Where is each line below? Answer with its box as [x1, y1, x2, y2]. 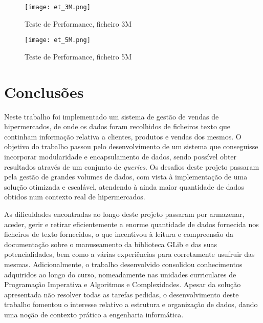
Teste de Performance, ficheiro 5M [25, 51, 132, 62]
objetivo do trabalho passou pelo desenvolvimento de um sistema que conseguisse [4, 141, 258, 152]
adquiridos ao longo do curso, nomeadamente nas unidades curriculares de [4, 269, 236, 279]
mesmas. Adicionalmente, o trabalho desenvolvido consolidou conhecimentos [4, 258, 243, 269]
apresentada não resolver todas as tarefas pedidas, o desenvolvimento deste [4, 289, 239, 299]
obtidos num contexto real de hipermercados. [4, 191, 145, 202]
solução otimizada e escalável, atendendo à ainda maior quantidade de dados [4, 181, 244, 192]
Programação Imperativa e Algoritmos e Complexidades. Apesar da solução [4, 279, 241, 290]
